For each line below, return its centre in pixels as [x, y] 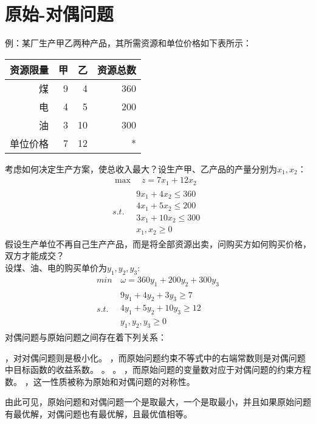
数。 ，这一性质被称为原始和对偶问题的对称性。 [100, 381]
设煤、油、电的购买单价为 [56, 267]
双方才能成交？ [35, 256]
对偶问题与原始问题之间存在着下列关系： [86, 337]
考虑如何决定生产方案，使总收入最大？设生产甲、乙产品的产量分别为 [141, 168]
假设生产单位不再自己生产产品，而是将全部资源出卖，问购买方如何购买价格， [158, 243]
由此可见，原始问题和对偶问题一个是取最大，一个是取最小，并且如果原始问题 [158, 402]
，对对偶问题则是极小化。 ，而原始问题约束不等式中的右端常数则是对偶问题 [155, 357]
